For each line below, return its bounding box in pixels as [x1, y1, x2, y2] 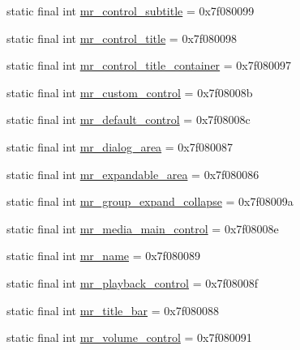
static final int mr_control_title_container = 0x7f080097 [6, 57, 292, 74]
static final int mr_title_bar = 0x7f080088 [6, 301, 219, 318]
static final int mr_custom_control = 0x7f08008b [6, 83, 253, 100]
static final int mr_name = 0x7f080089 [6, 247, 200, 264]
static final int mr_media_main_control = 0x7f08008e [6, 220, 279, 237]
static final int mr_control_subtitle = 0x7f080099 [6, 2, 255, 19]
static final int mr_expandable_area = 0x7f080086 [6, 165, 259, 182]
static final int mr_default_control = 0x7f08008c [6, 111, 251, 128]
